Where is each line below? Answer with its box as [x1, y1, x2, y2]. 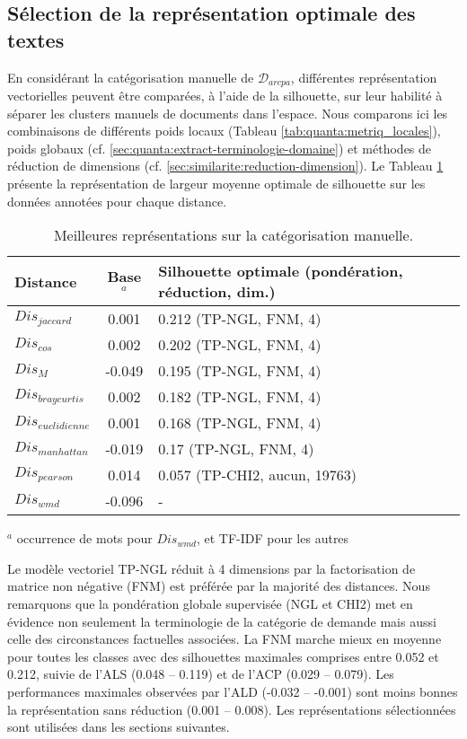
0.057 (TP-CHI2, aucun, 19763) [158, 464, 357, 486]
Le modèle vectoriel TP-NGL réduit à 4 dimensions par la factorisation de [7, 559, 416, 577]
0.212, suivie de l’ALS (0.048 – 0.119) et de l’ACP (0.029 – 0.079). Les [7, 664, 394, 683]
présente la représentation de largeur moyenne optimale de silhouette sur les [7, 174, 426, 193]
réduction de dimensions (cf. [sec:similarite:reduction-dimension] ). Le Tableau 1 [7, 156, 444, 175]
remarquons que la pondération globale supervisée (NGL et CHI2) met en [7, 594, 413, 612]
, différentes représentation [290, 67, 437, 86]
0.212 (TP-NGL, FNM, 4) [158, 308, 322, 330]
